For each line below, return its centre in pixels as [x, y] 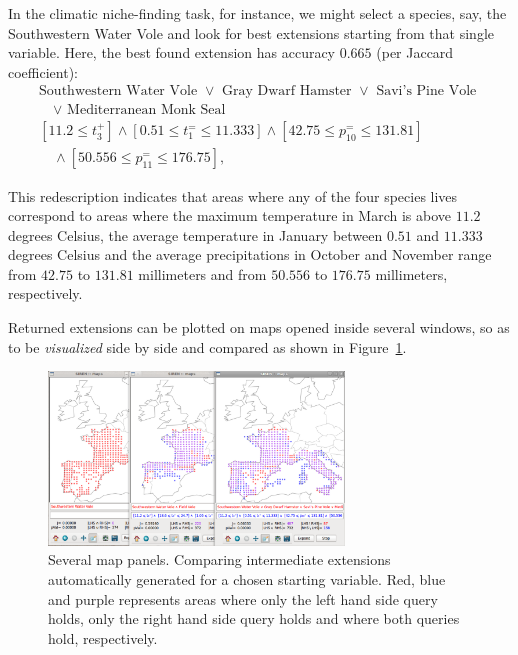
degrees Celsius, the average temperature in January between [195, 234]
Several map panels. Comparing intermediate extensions [219, 559]
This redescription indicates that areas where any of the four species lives [233, 195]
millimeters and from [202, 273]
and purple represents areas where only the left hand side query [243, 598]
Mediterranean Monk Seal [146, 110]
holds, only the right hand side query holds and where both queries [254, 618]
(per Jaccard [415, 52]
